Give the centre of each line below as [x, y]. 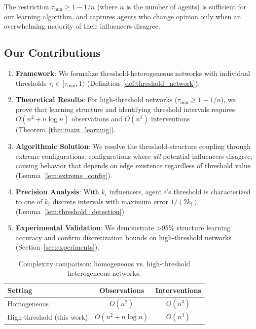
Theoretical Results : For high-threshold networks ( [96, 99]
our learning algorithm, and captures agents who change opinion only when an [123, 16]
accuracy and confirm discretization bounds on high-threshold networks [124, 237]
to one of [29, 201]
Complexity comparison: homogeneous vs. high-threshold [104, 263]
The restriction [27, 6]
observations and [97, 119]
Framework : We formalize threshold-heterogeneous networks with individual [133, 73]
